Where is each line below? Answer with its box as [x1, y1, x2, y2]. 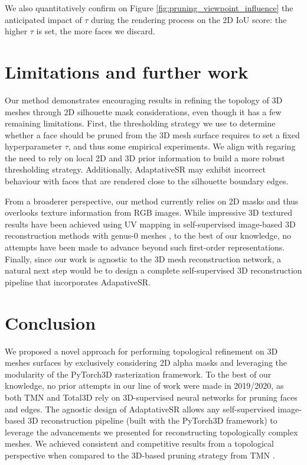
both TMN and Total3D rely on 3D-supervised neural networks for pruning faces [5, 391, 298, 403]
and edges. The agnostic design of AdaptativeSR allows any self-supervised [5, 402, 275, 415]
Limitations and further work [5, 59, 249, 83]
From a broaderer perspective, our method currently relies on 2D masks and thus [5, 194, 299, 207]
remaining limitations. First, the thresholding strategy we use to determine [5, 117, 276, 129]
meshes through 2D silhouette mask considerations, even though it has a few [5, 105, 282, 118]
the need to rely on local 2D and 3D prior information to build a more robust [5, 151, 285, 164]
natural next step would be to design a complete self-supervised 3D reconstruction [5, 264, 302, 277]
